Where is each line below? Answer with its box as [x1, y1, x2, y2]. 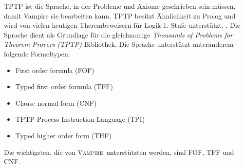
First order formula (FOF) [15, 65, 94, 75]
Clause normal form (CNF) [15, 97, 97, 108]
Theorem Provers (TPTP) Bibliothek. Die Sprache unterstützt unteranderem [4, 39, 234, 49]
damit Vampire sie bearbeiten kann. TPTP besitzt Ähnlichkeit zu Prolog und [4, 10, 236, 20]
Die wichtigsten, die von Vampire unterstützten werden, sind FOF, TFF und [4, 147, 234, 157]
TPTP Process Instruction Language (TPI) [15, 114, 145, 124]
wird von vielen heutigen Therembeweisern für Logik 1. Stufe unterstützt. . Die [4, 20, 240, 30]
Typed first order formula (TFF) [15, 81, 113, 92]
